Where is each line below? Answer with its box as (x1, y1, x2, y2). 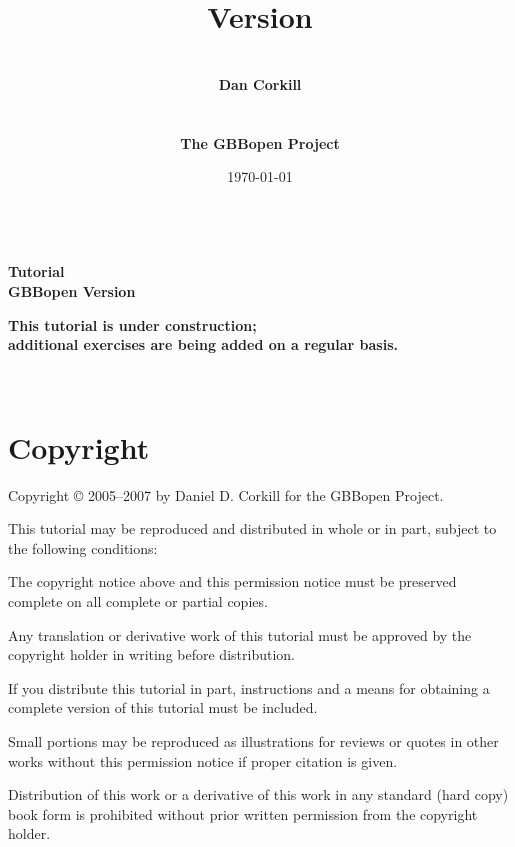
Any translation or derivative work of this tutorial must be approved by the (8, 624, 472, 645)
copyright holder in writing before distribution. (8, 644, 295, 665)
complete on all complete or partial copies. (8, 590, 268, 611)
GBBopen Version (8, 281, 136, 302)
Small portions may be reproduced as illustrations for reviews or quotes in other (8, 730, 499, 751)
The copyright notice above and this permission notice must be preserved (8, 571, 457, 592)
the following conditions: (8, 537, 158, 558)
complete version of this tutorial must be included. (8, 697, 318, 718)
